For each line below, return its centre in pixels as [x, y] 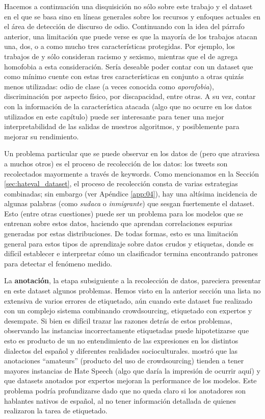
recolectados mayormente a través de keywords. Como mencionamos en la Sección [132, 173]
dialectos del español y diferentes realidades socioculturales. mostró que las [121, 350]
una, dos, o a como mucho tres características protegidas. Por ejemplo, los [120, 46]
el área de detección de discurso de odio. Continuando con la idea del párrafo [124, 26]
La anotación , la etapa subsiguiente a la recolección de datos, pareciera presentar [132, 280]
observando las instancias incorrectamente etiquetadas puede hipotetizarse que [127, 330]
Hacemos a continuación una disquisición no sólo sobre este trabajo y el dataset [128, 6]
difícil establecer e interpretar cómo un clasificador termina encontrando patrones [131, 253]
